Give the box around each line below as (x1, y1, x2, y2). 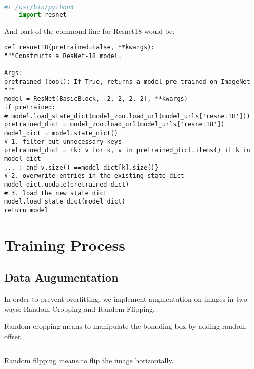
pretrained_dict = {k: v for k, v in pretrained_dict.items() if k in (4, 146, 250, 154)
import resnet (18, 11, 67, 19)
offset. (4, 330, 23, 341)
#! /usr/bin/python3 (4, 4, 74, 11)
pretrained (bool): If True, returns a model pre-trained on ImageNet (4, 78, 250, 85)
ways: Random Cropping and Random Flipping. (4, 303, 155, 314)
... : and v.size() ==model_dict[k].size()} (4, 163, 159, 171)
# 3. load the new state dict (4, 189, 107, 197)
